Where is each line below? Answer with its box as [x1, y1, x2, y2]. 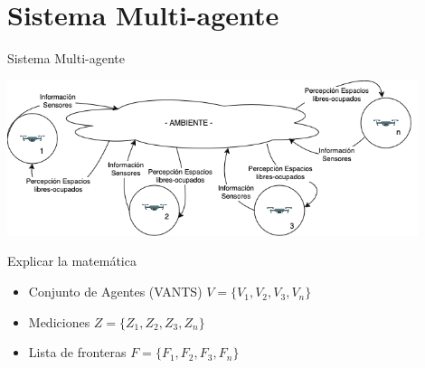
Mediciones [28, 312, 90, 331]
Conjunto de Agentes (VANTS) [28, 282, 203, 301]
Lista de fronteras [28, 343, 127, 362]
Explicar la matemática [7, 251, 137, 270]
